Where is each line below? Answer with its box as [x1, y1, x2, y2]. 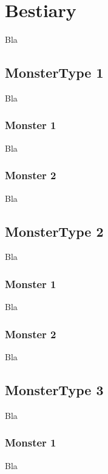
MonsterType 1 [5, 63, 104, 82]
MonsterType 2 [5, 221, 104, 240]
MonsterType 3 [5, 380, 104, 399]
